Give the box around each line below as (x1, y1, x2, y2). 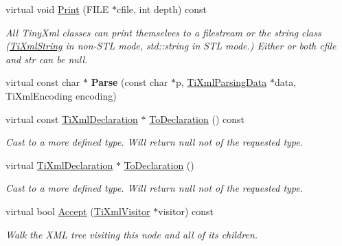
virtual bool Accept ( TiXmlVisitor (5, 203, 150, 218)
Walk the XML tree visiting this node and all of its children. (5, 227, 258, 241)
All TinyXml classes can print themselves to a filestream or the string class (5, 25, 321, 39)
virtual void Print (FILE (5, 2, 109, 16)
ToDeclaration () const (149, 111, 244, 126)
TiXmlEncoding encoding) (5, 88, 117, 102)
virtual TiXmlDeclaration (5, 157, 113, 172)
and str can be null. (5, 52, 88, 66)
